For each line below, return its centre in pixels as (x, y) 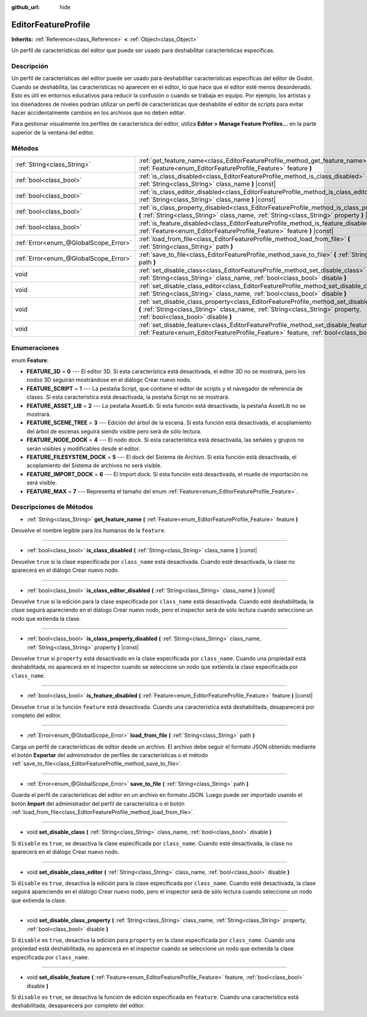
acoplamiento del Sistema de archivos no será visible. (94, 465)
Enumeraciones (35, 348)
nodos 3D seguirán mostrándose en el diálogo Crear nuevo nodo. (109, 380)
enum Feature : (30, 360)
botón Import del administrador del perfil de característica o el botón (98, 804)
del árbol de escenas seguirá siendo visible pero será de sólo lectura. (114, 431)
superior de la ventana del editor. (53, 132)
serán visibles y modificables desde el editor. (83, 448)
